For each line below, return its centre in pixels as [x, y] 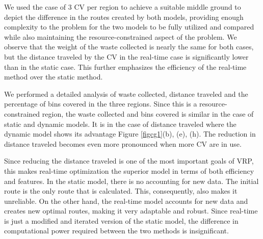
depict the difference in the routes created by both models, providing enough [124, 17]
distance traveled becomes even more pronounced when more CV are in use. [123, 143]
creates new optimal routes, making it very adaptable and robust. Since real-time [131, 211]
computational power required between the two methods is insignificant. [116, 231]
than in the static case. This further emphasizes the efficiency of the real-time [125, 67]
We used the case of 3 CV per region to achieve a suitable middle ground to [123, 7]
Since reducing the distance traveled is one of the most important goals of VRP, [129, 161]
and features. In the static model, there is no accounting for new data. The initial [131, 181]
